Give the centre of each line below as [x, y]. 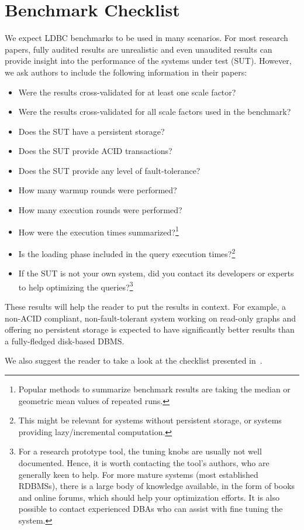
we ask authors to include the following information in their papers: [126, 72]
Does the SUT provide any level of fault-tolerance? [109, 170]
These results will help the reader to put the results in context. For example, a [146, 306]
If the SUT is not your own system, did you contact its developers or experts [156, 273]
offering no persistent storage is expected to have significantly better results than [150, 329]
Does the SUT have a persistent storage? [91, 131]
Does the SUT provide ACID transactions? [95, 151]
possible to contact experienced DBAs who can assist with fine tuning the [151, 509]
